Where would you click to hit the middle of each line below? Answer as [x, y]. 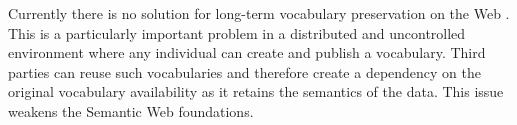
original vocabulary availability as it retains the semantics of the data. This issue [256, 91]
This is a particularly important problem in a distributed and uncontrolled [237, 32]
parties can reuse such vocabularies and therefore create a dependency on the [245, 71]
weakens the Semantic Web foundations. [131, 110]
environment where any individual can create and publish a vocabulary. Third [247, 52]
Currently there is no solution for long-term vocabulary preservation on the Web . [259, 13]
